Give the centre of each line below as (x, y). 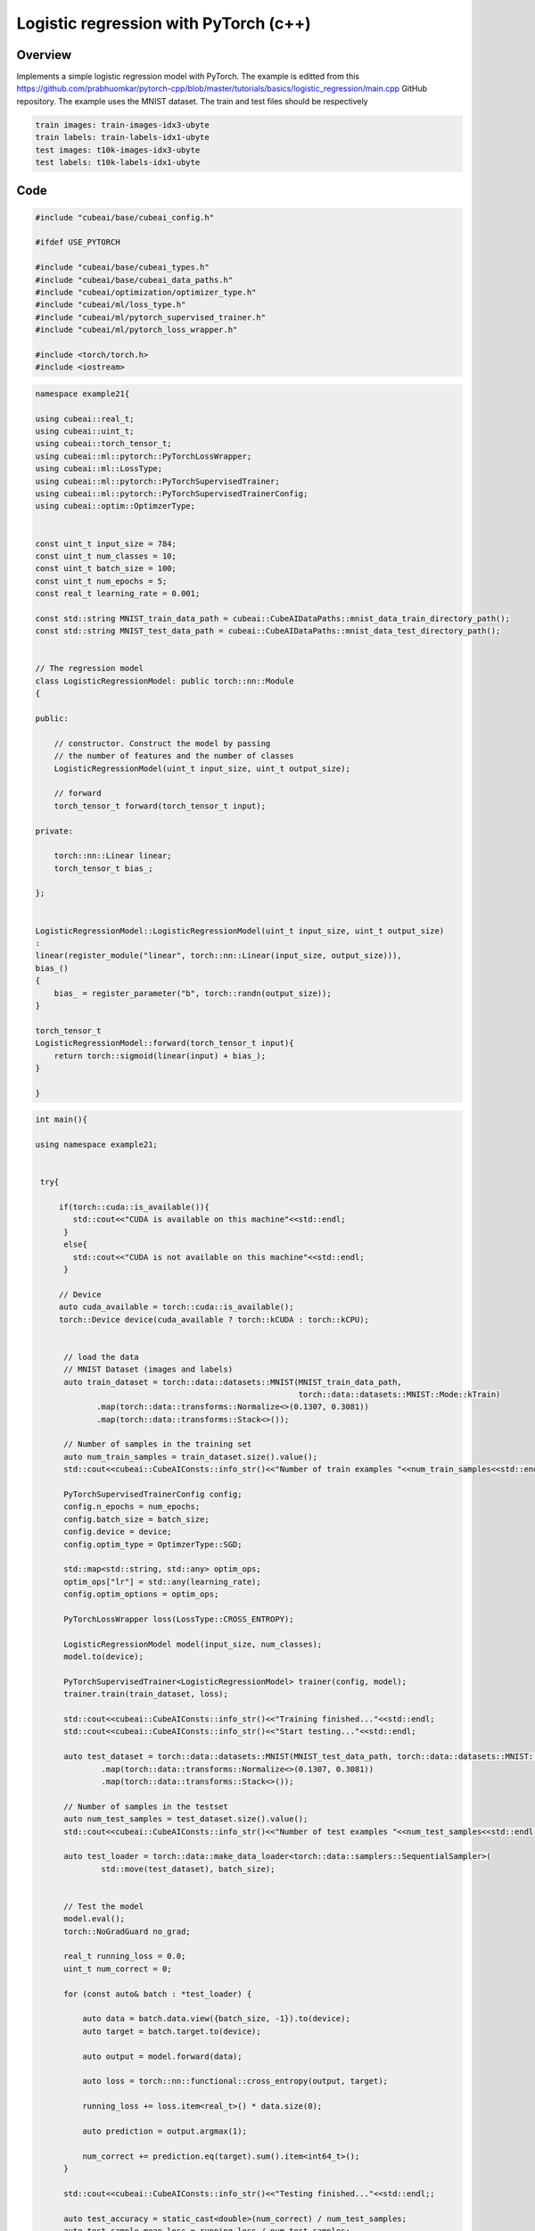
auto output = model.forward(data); (162, 2056)
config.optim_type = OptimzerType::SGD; (153, 1544)
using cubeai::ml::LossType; (99, 469)
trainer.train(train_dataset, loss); (146, 1694)
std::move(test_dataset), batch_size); (188, 1869)
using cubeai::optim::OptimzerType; (115, 506)
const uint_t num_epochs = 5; (101, 581)
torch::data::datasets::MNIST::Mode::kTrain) (399, 1394)
